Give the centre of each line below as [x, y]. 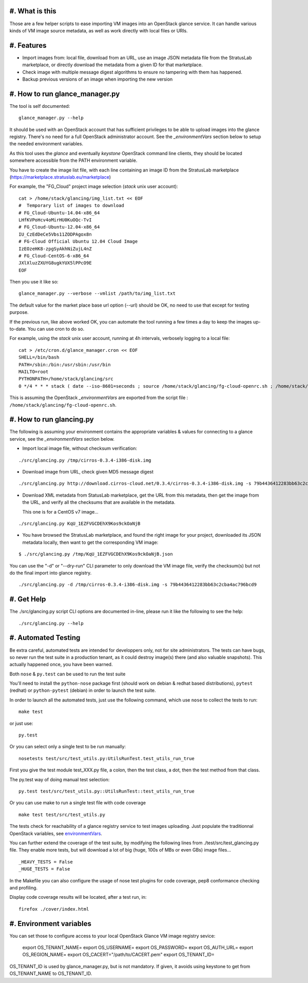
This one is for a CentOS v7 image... [60, 512]
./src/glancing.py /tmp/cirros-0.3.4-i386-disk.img [85, 460]
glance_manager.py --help [51, 118]
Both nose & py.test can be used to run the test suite [68, 674]
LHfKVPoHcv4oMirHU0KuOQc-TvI [55, 220]
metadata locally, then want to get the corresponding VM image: [90, 542]
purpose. [19, 312]
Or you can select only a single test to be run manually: [68, 747]
